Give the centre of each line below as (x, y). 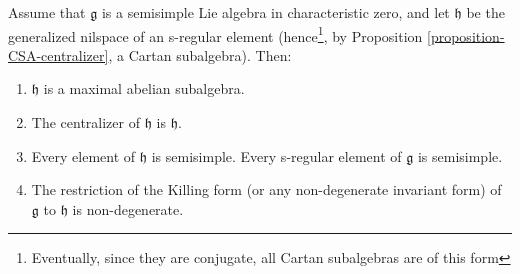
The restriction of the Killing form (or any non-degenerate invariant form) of (266, 189)
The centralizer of (85, 122)
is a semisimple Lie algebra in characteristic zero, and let (275, 12)
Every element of (83, 155)
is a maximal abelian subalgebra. (144, 88)
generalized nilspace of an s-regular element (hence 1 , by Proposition (215, 34)
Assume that (47, 12)
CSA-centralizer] (58, 54)
